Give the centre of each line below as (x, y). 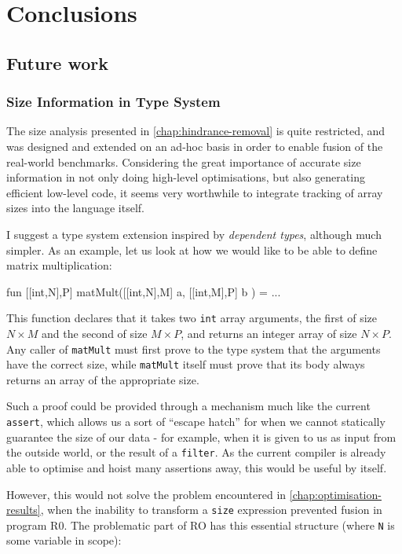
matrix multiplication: (59, 265)
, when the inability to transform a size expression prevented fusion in (211, 510)
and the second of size (95, 333)
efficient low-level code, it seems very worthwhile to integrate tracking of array (195, 192)
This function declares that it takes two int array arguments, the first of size (192, 318)
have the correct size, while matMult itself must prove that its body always (186, 364)
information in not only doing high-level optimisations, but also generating (186, 177)
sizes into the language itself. (75, 208)
